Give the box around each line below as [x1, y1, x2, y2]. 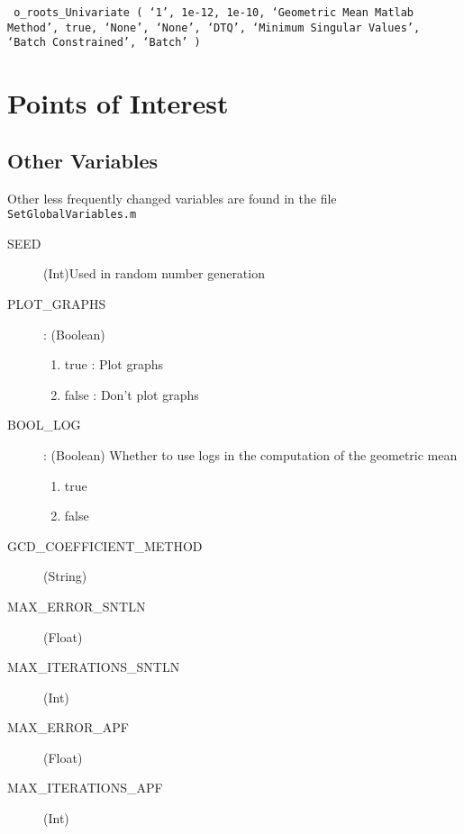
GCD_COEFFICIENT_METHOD [7, 536, 203, 555]
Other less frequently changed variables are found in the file [7, 188, 337, 207]
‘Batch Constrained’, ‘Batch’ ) [7, 36, 201, 50]
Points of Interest [7, 85, 229, 122]
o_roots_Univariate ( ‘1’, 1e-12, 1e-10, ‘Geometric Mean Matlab [14, 6, 414, 19]
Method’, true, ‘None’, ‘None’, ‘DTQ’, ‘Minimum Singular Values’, [7, 21, 421, 34]
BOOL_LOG [7, 415, 81, 434]
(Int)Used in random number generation [43, 264, 265, 283]
